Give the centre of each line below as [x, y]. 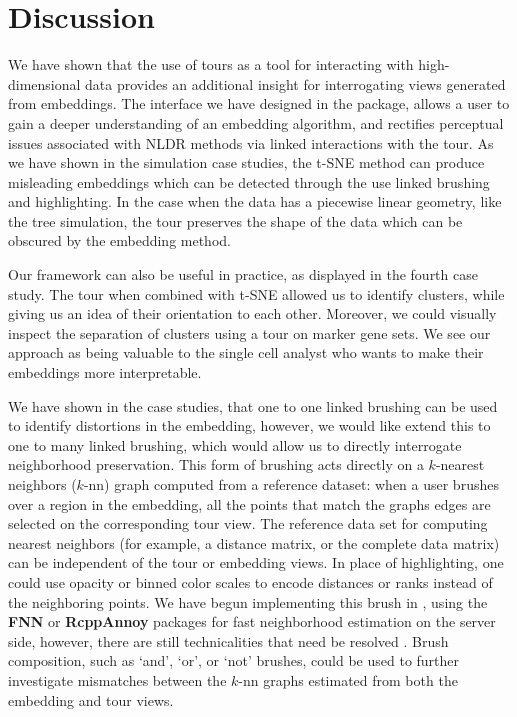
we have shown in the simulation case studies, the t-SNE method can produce [246, 162]
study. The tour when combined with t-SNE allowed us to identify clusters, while [256, 293]
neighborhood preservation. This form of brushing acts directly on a [216, 464]
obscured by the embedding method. [119, 240]
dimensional [44, 83]
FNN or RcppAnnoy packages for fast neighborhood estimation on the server [252, 621]
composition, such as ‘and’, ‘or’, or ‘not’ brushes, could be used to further [234, 660]
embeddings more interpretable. [105, 372]
